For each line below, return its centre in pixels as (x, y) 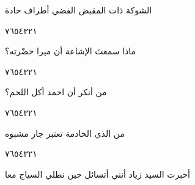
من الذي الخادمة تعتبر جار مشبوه (65, 133)
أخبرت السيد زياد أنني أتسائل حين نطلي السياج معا (97, 174)
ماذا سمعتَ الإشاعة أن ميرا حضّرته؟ (71, 51)
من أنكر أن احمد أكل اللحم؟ (56, 92)
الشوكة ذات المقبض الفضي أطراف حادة (79, 10)
